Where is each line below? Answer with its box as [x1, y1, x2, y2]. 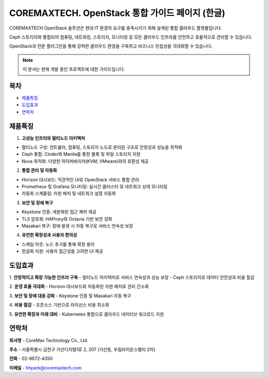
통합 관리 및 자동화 [21, 167, 57, 173]
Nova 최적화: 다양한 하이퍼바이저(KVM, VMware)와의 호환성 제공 [21, 158, 149, 164]
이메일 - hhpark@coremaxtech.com [9, 365, 82, 371]
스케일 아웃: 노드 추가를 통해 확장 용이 [21, 241, 95, 247]
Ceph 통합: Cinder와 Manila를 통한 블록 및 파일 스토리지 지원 [21, 151, 140, 157]
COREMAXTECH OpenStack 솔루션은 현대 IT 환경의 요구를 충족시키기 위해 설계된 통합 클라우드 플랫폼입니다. [9, 25, 222, 31]
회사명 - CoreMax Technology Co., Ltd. [9, 337, 89, 343]
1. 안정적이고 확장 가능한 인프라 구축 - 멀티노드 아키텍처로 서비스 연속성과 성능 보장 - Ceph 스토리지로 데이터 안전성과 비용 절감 [9, 275, 255, 281]
